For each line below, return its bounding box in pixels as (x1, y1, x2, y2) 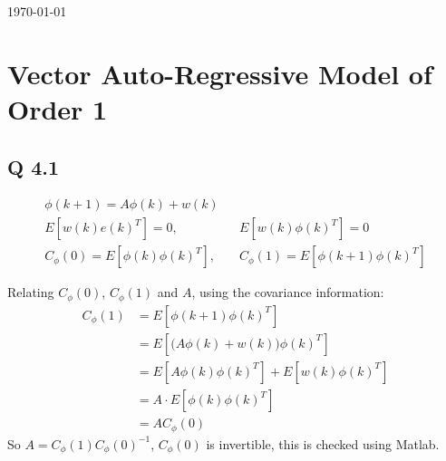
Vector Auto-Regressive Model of (7, 54, 432, 91)
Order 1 (7, 90, 108, 127)
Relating (7, 283, 54, 302)
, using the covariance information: (191, 283, 384, 302)
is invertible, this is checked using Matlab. (206, 434, 440, 453)
